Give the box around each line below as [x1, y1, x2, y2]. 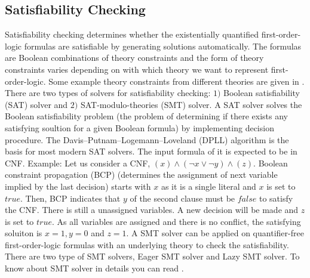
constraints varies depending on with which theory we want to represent [5, 63, 269, 75]
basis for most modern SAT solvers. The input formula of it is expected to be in [5, 145, 297, 157]
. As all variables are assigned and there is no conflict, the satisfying [51, 215, 301, 227]
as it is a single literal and [161, 180, 256, 192]
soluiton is [5, 227, 42, 239]
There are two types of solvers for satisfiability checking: [5, 87, 211, 99]
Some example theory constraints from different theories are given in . [48, 75, 305, 87]
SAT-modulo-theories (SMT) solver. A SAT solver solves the [80, 98, 302, 110]
